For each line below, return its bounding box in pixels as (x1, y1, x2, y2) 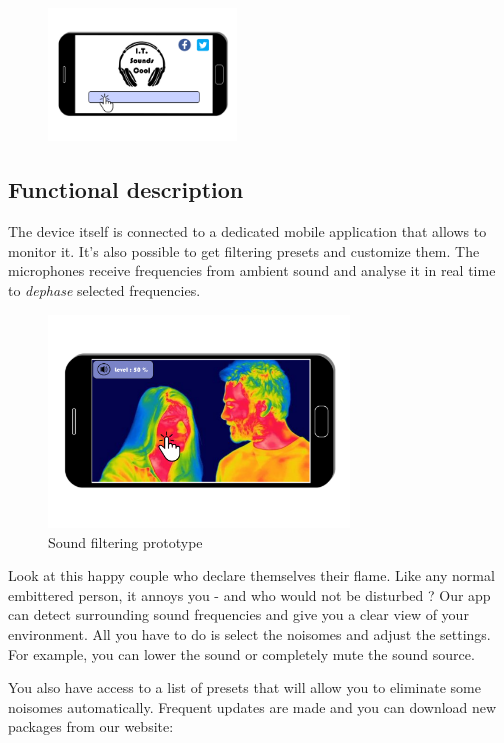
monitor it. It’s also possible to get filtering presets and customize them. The (8, 240, 480, 261)
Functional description (8, 174, 244, 205)
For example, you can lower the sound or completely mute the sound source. (8, 643, 475, 664)
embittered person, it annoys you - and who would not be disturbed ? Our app (8, 584, 491, 605)
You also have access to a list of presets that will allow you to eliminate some (8, 677, 481, 698)
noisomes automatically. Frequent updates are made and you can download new (8, 696, 497, 717)
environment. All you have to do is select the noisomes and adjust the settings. (8, 624, 491, 645)
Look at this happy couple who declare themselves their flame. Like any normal (8, 565, 495, 586)
